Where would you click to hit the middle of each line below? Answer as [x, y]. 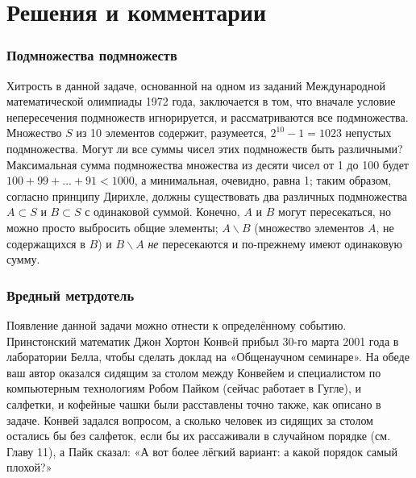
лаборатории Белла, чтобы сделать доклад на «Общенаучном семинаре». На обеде [208, 357]
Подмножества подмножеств [92, 55]
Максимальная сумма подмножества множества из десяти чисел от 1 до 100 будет [208, 164]
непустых [368, 133]
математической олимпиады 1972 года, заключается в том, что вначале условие [201, 101]
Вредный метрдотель [71, 295]
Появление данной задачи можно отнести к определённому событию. [177, 324]
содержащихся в [46, 243]
